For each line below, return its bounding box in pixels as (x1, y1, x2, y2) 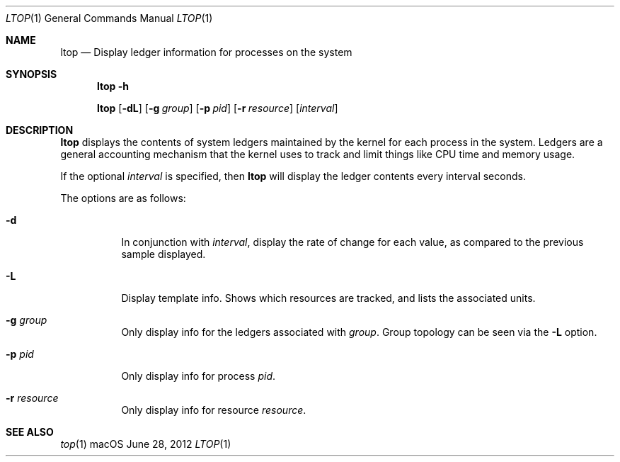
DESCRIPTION (6, 124, 74, 136)
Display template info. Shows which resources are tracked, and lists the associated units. (121, 292, 536, 304)
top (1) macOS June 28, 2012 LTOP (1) (60, 438, 231, 450)
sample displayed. (121, 248, 206, 260)
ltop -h (97, 80, 129, 92)
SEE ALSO (6, 426, 54, 438)
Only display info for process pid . (121, 370, 276, 382)
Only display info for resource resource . (121, 404, 306, 416)
